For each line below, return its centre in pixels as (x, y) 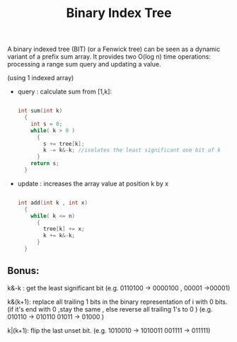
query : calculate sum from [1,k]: (64, 92)
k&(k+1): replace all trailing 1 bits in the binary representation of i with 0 (110, 302)
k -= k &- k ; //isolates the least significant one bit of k (132, 150)
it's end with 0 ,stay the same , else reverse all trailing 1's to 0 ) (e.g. (114, 309)
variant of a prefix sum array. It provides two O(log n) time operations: (109, 57)
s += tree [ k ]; (64, 144)
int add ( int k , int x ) (53, 203)
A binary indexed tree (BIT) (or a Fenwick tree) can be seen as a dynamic (114, 49)
